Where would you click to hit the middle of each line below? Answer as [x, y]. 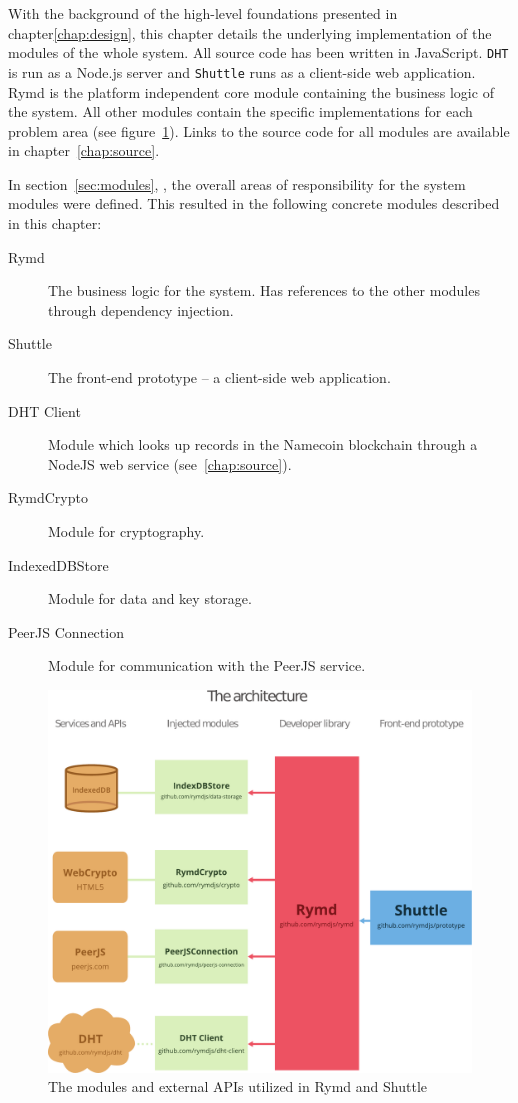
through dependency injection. [141, 309]
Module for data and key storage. [150, 598]
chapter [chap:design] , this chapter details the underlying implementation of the [250, 32]
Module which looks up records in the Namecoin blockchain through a [263, 444]
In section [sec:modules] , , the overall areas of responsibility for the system [237, 183]
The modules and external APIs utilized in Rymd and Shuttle [237, 1086]
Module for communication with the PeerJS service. [207, 665]
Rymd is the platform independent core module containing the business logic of [251, 91]
